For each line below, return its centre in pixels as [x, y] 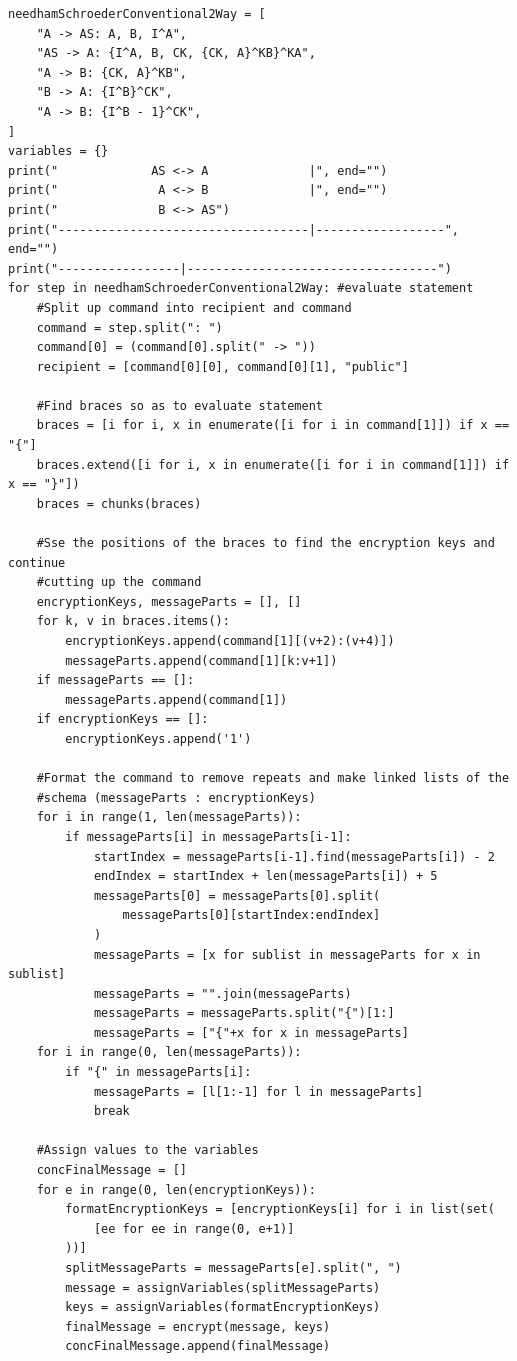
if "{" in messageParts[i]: [158, 1072]
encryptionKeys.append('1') [158, 738]
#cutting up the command [119, 582]
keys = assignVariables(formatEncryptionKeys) [223, 1307]
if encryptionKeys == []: [122, 719]
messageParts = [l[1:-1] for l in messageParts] [258, 1091]
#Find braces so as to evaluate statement [179, 405]
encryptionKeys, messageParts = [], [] [169, 601]
